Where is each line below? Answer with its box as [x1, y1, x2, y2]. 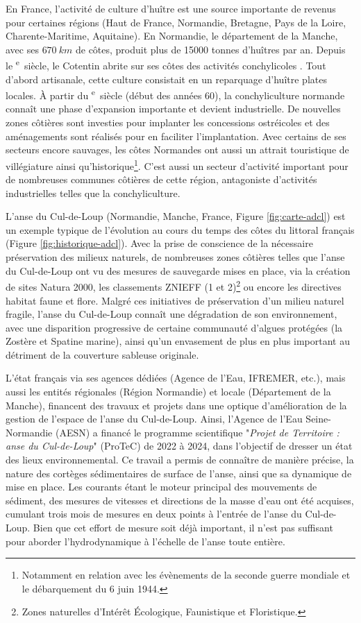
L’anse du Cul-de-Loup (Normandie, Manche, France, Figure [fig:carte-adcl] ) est [6, 209, 346, 223]
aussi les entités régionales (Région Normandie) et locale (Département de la [6, 384, 331, 399]
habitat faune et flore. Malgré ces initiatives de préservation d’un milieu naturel [6, 293, 344, 307]
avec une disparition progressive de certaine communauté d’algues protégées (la [6, 320, 343, 334]
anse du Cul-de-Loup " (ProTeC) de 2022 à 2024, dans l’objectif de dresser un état [6, 438, 353, 453]
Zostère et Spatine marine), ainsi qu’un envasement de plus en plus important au [6, 334, 350, 348]
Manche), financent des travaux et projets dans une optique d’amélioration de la [6, 398, 347, 412]
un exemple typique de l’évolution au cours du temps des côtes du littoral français [6, 222, 355, 237]
